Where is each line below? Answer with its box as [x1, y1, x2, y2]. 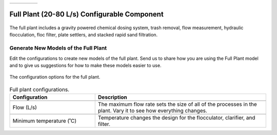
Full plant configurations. [9, 86, 69, 93]
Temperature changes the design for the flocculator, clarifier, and [97, 114, 255, 121]
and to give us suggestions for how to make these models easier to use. [9, 62, 162, 69]
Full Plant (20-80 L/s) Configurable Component [9, 10, 164, 19]
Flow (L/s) [12, 104, 37, 111]
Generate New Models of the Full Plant [9, 44, 107, 52]
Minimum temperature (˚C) [12, 118, 77, 125]
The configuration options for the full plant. [9, 74, 101, 80]
